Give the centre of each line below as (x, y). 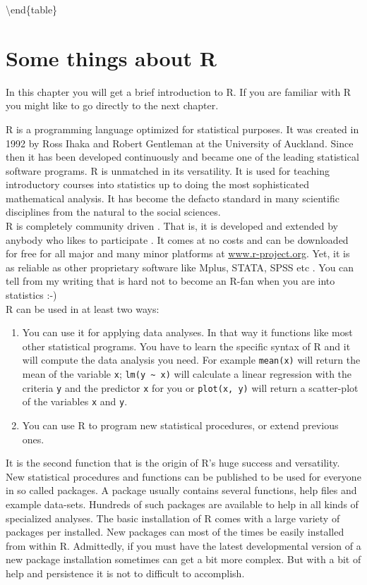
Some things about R (111, 57)
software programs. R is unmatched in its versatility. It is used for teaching (168, 170)
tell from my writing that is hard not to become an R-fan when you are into (170, 281)
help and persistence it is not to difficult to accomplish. (125, 573)
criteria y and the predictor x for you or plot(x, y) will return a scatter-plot (190, 387)
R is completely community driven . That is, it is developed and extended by (172, 226)
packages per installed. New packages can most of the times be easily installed (175, 532)
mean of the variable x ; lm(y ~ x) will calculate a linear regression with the (187, 374)
